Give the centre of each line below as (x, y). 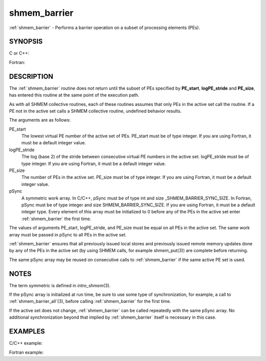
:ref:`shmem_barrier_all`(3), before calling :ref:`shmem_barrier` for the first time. (90, 301)
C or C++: (19, 53)
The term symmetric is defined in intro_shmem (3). (60, 285)
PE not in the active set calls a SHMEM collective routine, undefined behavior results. (95, 111)
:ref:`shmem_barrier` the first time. (56, 219)
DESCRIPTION (31, 76)
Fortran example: (26, 352)
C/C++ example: (26, 343)
